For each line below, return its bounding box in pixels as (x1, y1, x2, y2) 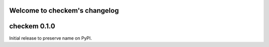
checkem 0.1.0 (9, 22, 55, 30)
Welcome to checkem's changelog (9, 6, 119, 15)
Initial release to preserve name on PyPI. (9, 35, 92, 41)
